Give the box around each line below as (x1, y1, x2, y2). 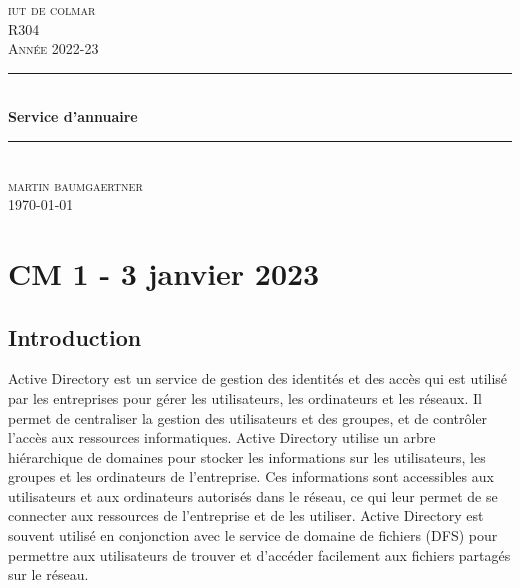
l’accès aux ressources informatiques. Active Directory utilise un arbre (8, 427, 436, 448)
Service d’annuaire (8, 106, 138, 127)
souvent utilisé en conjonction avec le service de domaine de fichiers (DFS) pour (8, 525, 498, 546)
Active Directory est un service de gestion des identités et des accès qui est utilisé (8, 368, 508, 389)
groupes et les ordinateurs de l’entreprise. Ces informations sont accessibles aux (8, 466, 494, 487)
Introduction (8, 321, 142, 352)
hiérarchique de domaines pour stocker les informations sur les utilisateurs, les (8, 446, 486, 467)
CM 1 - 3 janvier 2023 (8, 252, 320, 293)
